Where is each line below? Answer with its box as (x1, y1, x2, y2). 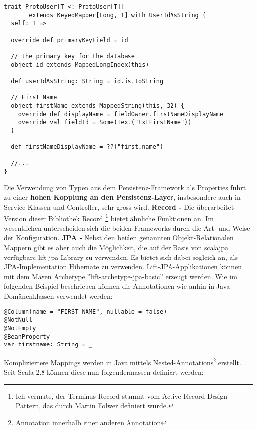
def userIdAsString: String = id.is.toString (11, 77, 164, 85)
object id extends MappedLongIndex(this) (11, 61, 149, 68)
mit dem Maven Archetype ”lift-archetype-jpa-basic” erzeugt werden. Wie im (4, 271, 237, 281)
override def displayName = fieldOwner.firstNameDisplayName (18, 110, 223, 118)
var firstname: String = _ (4, 341, 92, 348)
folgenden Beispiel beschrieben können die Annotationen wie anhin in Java (4, 281, 230, 291)
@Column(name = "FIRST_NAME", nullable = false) (4, 308, 167, 315)
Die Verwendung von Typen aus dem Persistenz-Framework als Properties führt (4, 182, 246, 192)
